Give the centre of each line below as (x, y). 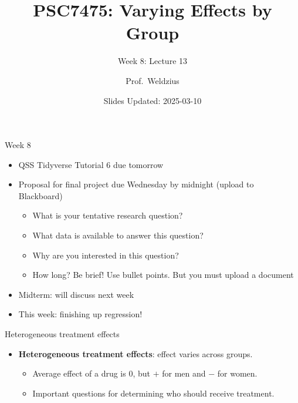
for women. (237, 373)
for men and (184, 373)
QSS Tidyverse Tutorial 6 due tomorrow (91, 164)
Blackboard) (40, 195)
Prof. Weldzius (153, 80)
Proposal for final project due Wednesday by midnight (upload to (136, 184)
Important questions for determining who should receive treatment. (153, 393)
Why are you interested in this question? (106, 255)
